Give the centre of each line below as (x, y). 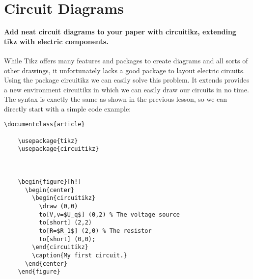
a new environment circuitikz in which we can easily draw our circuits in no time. (126, 89)
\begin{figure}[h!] (50, 182)
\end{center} (46, 264)
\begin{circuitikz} (64, 198)
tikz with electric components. (56, 41)
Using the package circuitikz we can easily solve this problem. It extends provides (127, 80)
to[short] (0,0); (67, 239)
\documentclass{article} (44, 125)
